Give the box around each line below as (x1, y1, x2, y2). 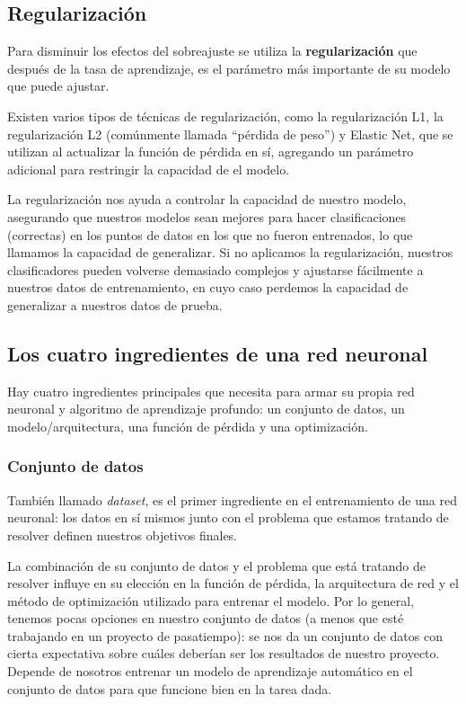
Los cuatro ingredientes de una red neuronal (7, 339, 428, 367)
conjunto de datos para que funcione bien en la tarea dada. (7, 679, 332, 698)
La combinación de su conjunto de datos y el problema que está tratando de (7, 556, 426, 575)
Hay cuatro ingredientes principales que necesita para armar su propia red (7, 381, 415, 400)
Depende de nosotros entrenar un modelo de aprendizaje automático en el (7, 662, 413, 681)
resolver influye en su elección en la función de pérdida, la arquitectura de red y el (7, 574, 459, 593)
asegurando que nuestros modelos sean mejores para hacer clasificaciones (7, 207, 407, 226)
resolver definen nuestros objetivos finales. (7, 525, 238, 544)
